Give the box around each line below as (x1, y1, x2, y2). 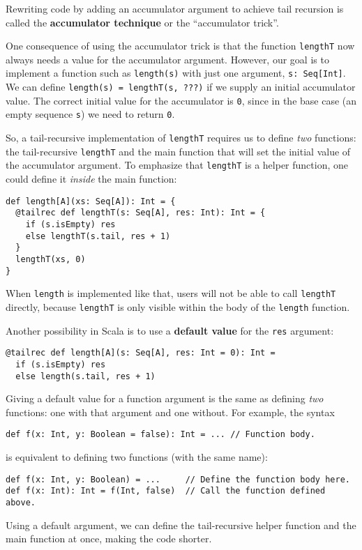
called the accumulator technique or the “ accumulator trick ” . (6, 15, 279, 29)
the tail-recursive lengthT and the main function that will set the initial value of (6, 144, 351, 158)
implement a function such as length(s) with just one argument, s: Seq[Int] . (6, 66, 346, 80)
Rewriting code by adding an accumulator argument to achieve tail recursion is (6, 1, 344, 15)
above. (6, 497, 36, 507)
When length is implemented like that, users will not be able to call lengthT (6, 286, 336, 300)
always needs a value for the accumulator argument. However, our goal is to (6, 52, 329, 66)
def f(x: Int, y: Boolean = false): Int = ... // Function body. (6, 429, 315, 440)
